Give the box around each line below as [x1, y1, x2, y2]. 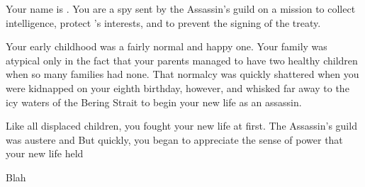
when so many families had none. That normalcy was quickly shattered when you [6, 67, 359, 81]
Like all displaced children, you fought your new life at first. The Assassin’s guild [6, 118, 357, 133]
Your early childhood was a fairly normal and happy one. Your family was [6, 39, 327, 54]
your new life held [6, 146, 84, 161]
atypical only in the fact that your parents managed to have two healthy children [6, 52, 358, 67]
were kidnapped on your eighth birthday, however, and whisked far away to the [6, 80, 349, 95]
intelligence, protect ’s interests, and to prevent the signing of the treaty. [6, 15, 321, 30]
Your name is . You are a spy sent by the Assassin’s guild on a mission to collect [6, 1, 356, 16]
